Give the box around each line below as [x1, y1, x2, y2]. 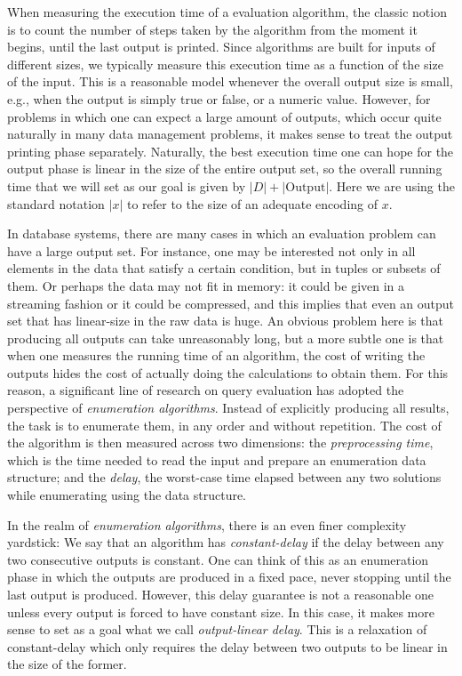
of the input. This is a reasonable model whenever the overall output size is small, [7, 72, 453, 91]
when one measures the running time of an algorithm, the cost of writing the [7, 346, 426, 365]
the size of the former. [7, 655, 127, 673]
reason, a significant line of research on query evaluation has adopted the [7, 381, 404, 399]
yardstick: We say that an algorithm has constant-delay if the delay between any [7, 533, 444, 551]
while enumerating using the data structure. [7, 486, 247, 504]
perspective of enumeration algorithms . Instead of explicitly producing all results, [7, 398, 450, 417]
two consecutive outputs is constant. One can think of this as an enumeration [7, 550, 429, 568]
